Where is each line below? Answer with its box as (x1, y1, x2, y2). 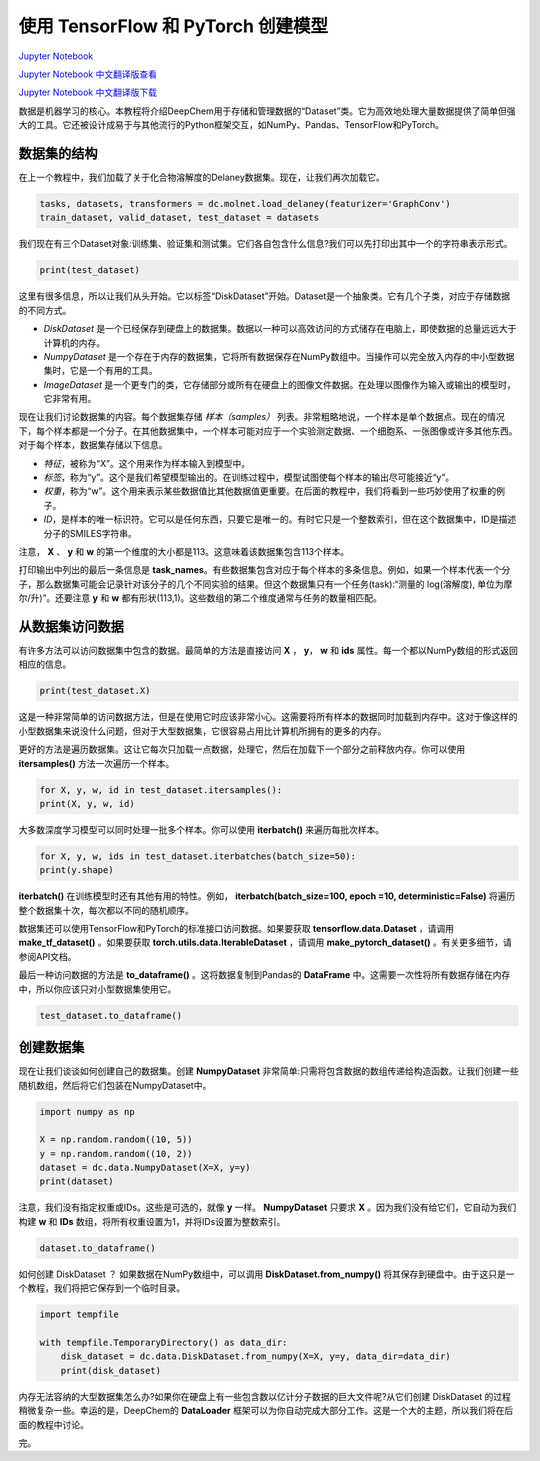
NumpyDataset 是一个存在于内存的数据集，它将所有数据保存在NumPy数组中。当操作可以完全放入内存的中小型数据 (43, 350, 515, 362)
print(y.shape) (39, 865, 114, 876)
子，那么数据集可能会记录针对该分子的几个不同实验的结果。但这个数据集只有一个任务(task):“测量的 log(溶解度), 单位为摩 (18, 578, 513, 590)
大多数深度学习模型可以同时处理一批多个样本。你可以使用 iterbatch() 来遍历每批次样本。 (18, 823, 385, 835)
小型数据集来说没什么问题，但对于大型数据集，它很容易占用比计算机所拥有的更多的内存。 (18, 725, 387, 737)
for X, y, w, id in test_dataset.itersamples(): (39, 784, 283, 795)
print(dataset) (39, 1176, 114, 1187)
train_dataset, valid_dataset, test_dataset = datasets (39, 212, 320, 224)
